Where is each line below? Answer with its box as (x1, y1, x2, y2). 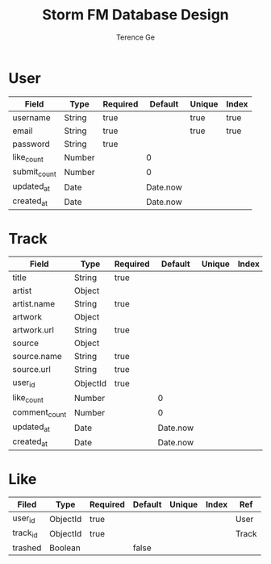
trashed (12, 542, 42, 554)
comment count (12, 406, 67, 419)
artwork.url (12, 324, 55, 336)
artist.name (12, 299, 56, 310)
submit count (12, 165, 56, 179)
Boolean (49, 542, 81, 554)
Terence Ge (115, 32, 156, 42)
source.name (12, 351, 62, 362)
